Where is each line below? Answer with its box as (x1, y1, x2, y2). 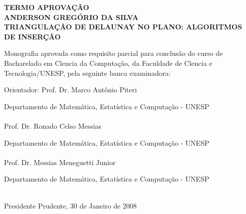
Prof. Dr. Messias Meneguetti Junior (4, 157, 116, 167)
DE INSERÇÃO (4, 31, 61, 41)
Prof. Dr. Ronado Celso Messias (4, 120, 102, 131)
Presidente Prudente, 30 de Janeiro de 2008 (4, 200, 137, 211)
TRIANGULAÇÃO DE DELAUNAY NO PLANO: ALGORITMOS (4, 21, 243, 32)
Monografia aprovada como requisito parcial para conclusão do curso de (4, 48, 223, 58)
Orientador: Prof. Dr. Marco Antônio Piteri (4, 84, 137, 95)
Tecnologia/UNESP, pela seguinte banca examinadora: (4, 67, 171, 78)
